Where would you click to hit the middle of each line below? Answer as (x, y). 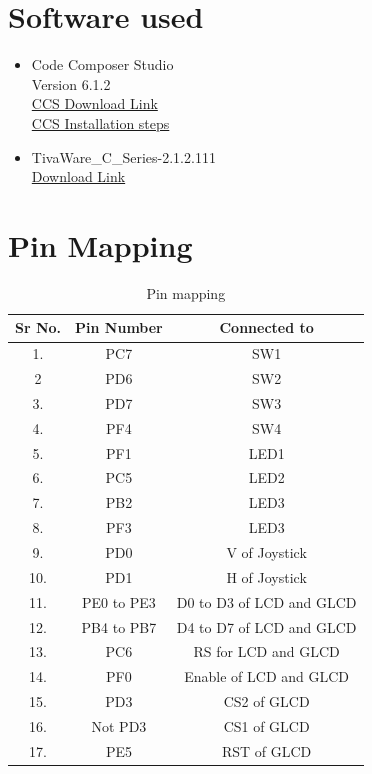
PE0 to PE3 (118, 601)
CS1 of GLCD (266, 725)
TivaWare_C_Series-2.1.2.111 (123, 156)
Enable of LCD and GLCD (267, 676)
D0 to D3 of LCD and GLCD (266, 601)
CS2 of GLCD (266, 701)
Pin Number (119, 327)
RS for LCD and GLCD (266, 651)
